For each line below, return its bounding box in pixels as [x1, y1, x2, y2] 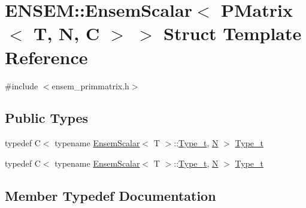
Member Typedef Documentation [5, 186, 216, 204]
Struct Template [163, 21, 302, 46]
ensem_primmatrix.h [51, 79, 129, 92]
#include [5, 79, 38, 92]
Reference [5, 44, 88, 69]
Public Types [5, 108, 89, 127]
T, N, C [34, 21, 100, 46]
